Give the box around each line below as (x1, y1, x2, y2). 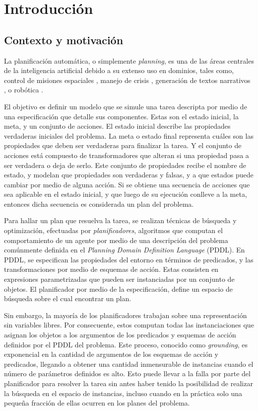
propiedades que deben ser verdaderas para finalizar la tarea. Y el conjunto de (4, 140, 242, 151)
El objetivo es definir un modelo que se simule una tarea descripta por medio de (4, 101, 247, 111)
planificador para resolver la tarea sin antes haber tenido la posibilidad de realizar (4, 378, 253, 388)
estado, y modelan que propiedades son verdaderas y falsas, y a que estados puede (4, 169, 254, 180)
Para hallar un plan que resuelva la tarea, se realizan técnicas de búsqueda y (4, 215, 237, 226)
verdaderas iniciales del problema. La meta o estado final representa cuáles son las (4, 130, 254, 141)
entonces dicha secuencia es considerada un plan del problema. (4, 198, 194, 209)
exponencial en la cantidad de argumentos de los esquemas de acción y (4, 349, 218, 359)
